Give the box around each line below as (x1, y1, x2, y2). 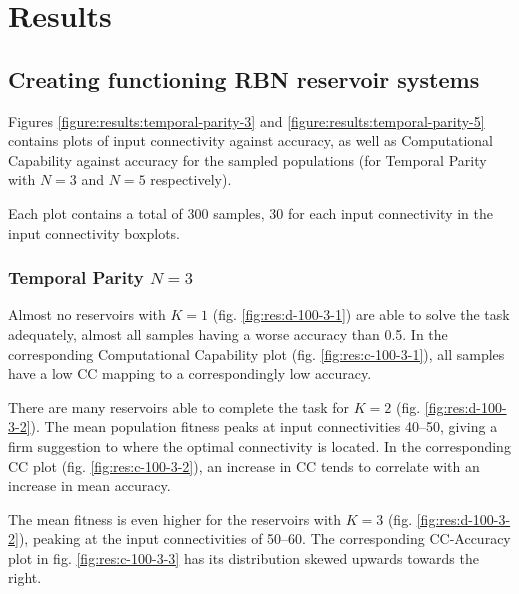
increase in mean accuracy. (8, 475, 171, 496)
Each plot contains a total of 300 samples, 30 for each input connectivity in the (8, 202, 494, 223)
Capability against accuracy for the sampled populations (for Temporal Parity (8, 149, 487, 170)
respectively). (150, 169, 232, 190)
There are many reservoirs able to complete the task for (8, 396, 350, 417)
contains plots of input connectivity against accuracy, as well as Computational (8, 130, 493, 151)
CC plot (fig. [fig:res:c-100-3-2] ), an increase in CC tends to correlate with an (8, 455, 480, 476)
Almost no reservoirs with (8, 304, 166, 325)
